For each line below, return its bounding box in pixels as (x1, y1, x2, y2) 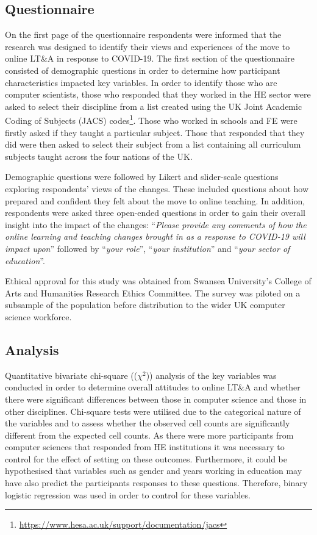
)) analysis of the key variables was (146, 368, 277, 381)
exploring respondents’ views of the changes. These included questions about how (5, 182, 309, 195)
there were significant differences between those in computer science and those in (5, 392, 307, 405)
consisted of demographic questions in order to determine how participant (5, 63, 280, 76)
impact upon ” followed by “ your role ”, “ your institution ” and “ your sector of (5, 242, 290, 254)
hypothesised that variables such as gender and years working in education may (5, 464, 302, 477)
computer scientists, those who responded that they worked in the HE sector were (5, 88, 311, 101)
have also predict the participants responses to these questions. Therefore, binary (5, 476, 308, 489)
